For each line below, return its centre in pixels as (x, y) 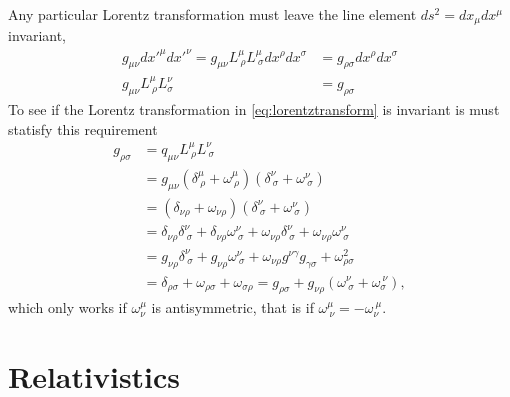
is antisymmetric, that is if (232, 307)
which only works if (67, 307)
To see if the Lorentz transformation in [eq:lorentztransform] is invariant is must (254, 108)
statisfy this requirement (83, 128)
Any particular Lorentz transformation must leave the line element (212, 14)
